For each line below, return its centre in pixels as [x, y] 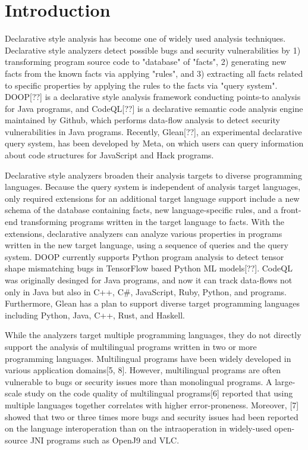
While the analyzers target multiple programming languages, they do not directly [153, 335]
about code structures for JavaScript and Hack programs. [109, 155]
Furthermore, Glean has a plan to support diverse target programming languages [153, 303]
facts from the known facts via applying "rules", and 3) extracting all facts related [154, 73]
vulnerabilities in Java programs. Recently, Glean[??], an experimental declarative [153, 131]
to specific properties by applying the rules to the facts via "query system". [141, 85]
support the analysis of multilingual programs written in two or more [131, 346]
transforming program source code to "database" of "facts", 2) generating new [146, 62]
